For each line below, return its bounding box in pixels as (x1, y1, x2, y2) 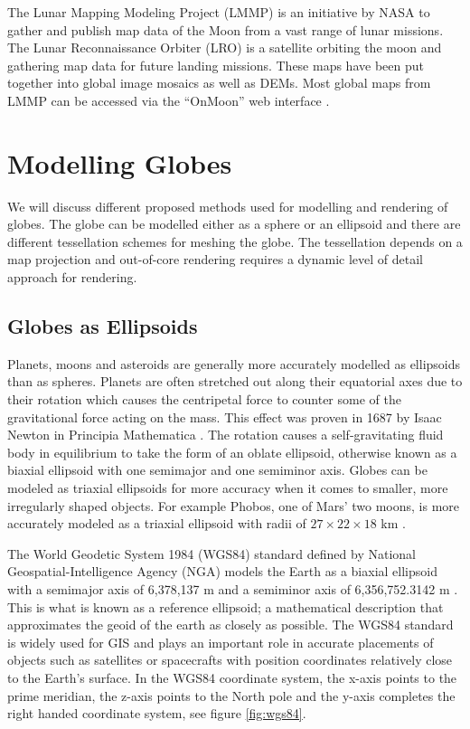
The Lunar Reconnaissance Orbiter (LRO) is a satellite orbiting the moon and (7, 38, 442, 57)
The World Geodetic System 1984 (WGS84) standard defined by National (7, 544, 416, 563)
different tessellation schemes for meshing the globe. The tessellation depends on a (7, 232, 463, 251)
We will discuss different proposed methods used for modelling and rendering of (7, 196, 448, 215)
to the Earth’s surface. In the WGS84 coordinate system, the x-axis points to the (7, 667, 457, 686)
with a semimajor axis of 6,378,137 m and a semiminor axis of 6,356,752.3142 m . (7, 579, 458, 598)
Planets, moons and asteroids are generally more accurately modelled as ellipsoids (7, 354, 461, 373)
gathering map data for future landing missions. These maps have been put (7, 55, 424, 74)
